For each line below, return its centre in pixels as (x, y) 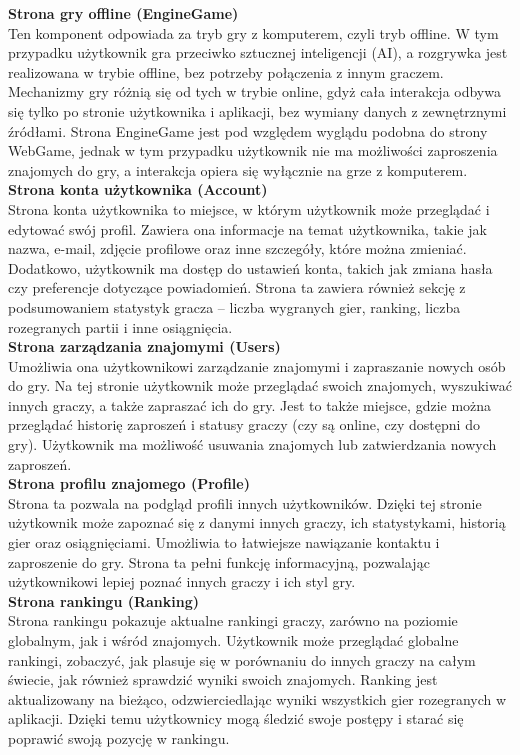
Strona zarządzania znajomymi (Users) (144, 346)
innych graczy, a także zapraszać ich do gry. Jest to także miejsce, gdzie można (250, 404)
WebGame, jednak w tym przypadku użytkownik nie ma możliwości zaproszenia (253, 150)
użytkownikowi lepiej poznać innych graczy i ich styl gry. (182, 581)
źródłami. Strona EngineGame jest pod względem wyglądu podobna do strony (248, 130)
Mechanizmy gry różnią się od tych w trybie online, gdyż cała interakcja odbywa (254, 91)
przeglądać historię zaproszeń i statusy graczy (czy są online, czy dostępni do (244, 424)
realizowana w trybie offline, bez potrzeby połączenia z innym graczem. (226, 71)
